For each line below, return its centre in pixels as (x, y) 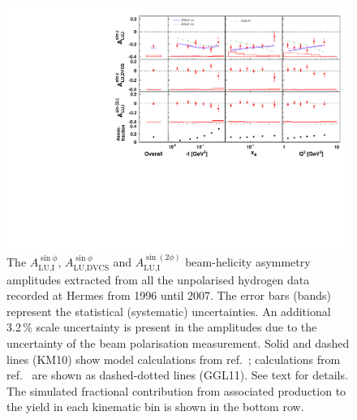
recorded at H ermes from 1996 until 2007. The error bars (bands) (169, 295)
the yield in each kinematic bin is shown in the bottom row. (155, 407)
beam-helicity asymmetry (248, 262)
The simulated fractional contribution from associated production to (176, 390)
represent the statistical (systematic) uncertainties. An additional (169, 311)
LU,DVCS (91, 268)
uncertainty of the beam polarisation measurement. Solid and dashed (178, 342)
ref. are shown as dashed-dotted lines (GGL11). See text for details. (177, 375)
